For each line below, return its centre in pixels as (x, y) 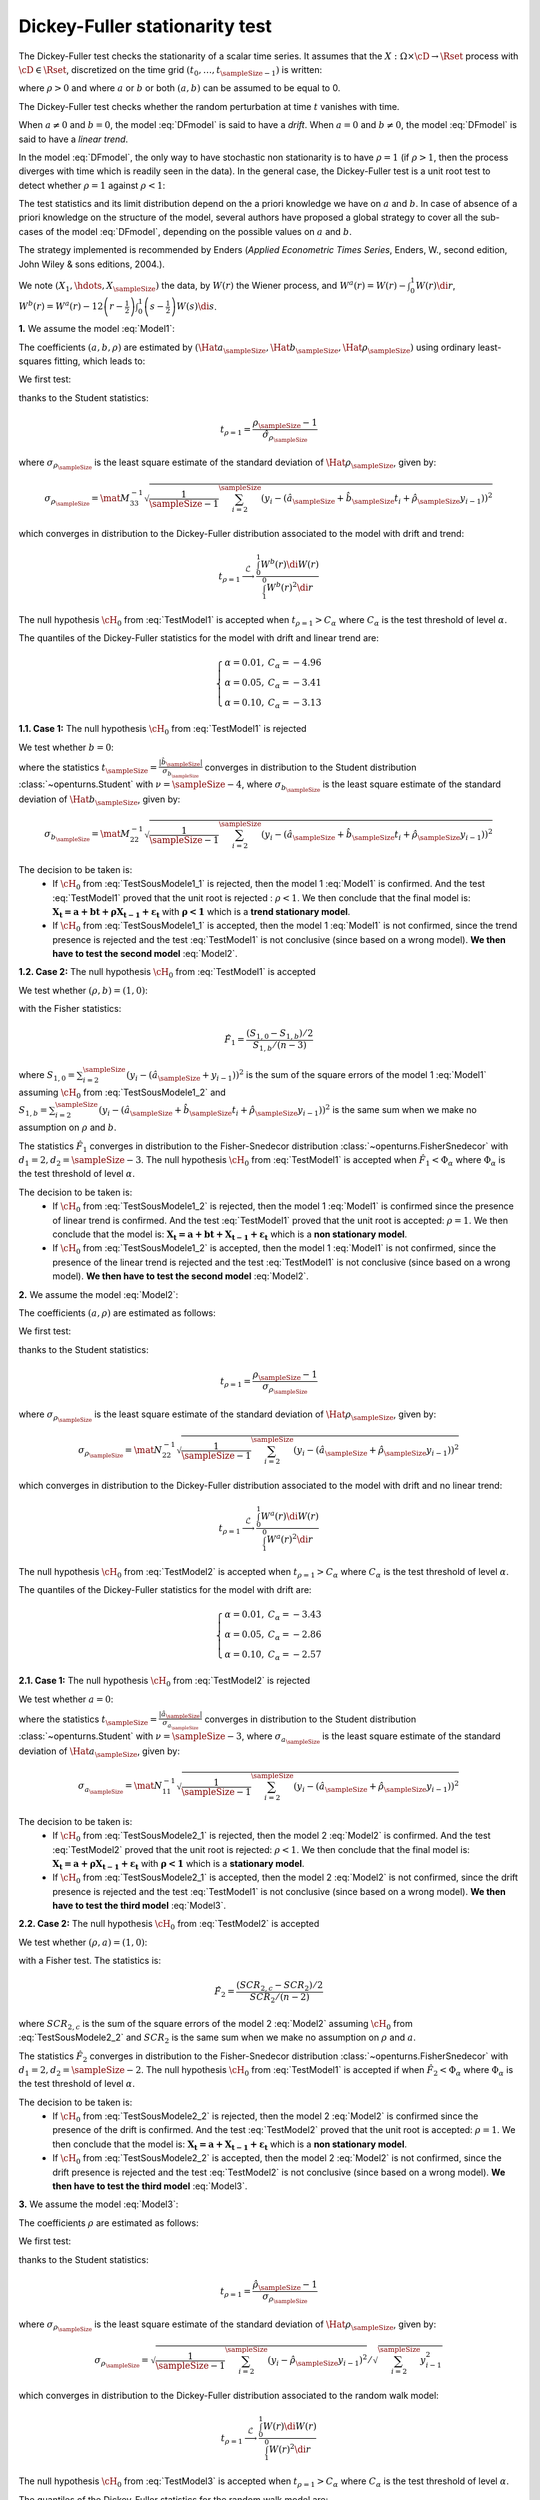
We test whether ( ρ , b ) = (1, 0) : (83, 990)
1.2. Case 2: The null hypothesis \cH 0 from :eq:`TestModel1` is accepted (167, 973)
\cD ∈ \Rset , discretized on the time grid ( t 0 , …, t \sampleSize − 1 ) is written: (170, 70)
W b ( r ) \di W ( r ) (290, 563)
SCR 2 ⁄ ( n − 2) (279, 1998)
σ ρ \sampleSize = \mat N (120, 1451)
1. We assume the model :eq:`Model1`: (96, 329)
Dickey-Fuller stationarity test (145, 26)
